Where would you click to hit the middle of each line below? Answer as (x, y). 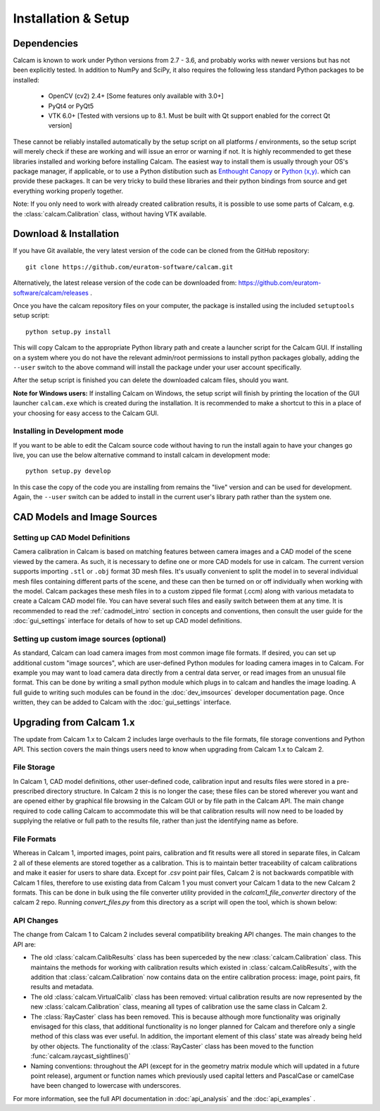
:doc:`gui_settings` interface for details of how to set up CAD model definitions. (127, 621)
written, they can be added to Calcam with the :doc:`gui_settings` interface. (122, 702)
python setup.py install (68, 332)
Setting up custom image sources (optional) (90, 639)
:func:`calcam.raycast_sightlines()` (81, 1056)
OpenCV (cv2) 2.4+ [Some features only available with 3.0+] (136, 96)
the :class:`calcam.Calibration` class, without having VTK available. (110, 214)
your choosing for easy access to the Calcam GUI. (86, 413)
